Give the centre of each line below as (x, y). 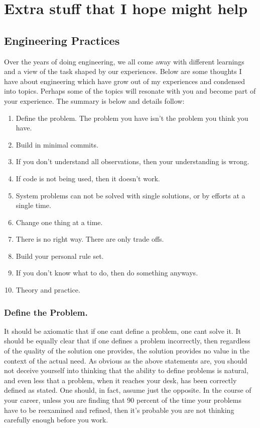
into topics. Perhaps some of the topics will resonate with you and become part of (130, 91)
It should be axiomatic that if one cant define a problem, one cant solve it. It (122, 331)
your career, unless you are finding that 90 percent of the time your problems (123, 400)
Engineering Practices (62, 40)
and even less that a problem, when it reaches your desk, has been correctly (120, 380)
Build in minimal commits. (57, 144)
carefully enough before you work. (56, 420)
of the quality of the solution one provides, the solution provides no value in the (127, 351)
